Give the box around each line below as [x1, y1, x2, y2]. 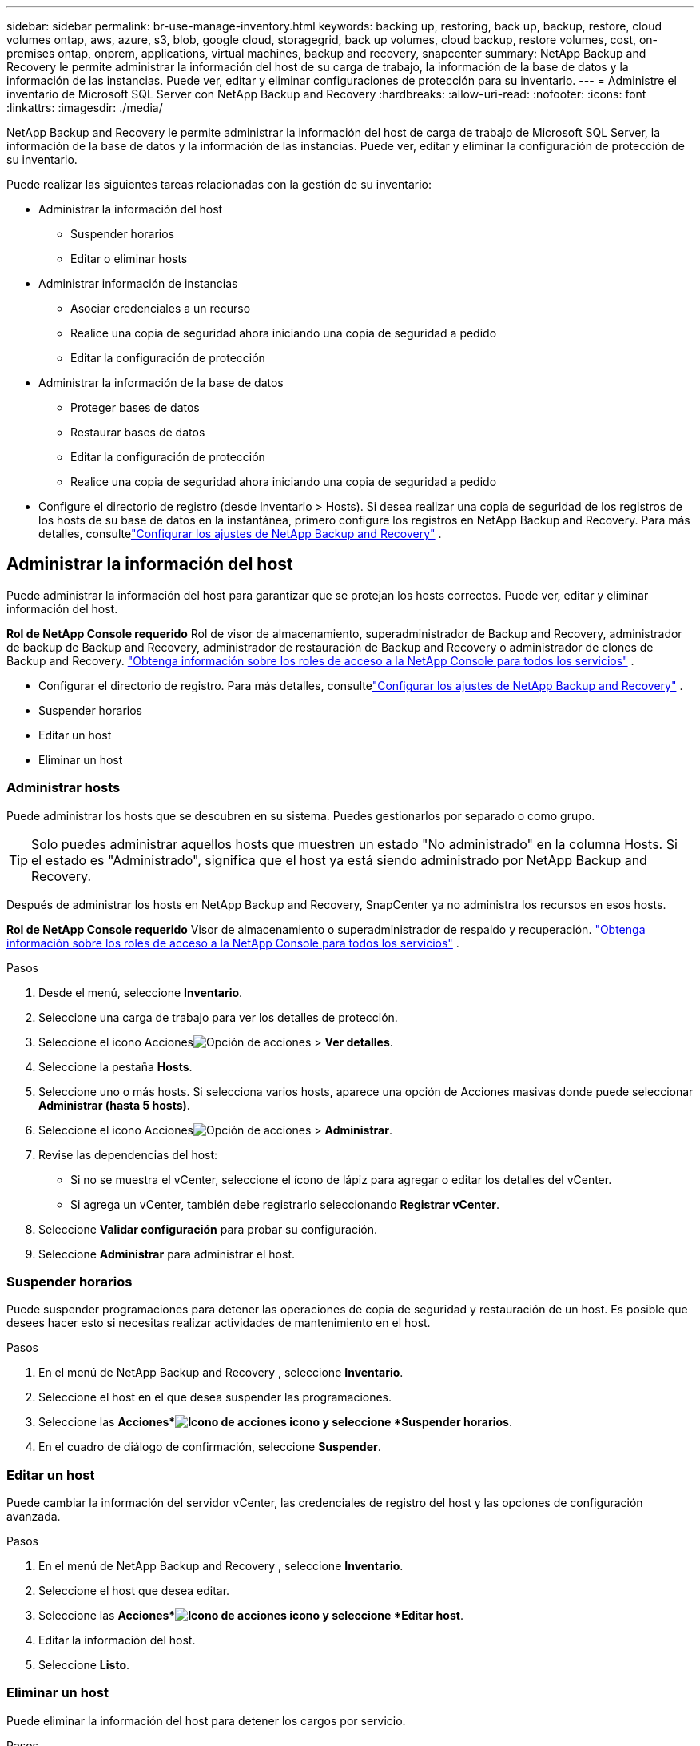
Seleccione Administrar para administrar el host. [38, 1246, 296, 1261]
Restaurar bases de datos [70, 425, 205, 439]
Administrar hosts [6, 779, 121, 796]
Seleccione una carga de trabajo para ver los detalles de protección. [38, 1010, 398, 1024]
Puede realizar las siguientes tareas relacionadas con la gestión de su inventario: [6, 177, 432, 191]
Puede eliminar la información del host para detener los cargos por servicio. [6, 1713, 406, 1728]
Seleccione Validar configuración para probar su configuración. [38, 1222, 378, 1236]
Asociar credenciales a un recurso [70, 301, 251, 315]
